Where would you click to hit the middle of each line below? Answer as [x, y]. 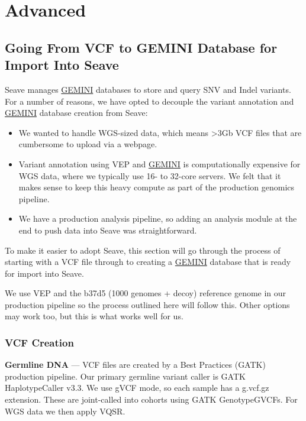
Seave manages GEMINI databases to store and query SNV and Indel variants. [148, 89]
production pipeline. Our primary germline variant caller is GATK [125, 376]
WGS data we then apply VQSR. [65, 411]
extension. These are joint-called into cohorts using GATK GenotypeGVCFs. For [151, 399]
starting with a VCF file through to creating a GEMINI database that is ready [148, 262]
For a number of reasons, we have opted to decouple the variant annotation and [149, 101]
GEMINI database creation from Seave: [76, 113]
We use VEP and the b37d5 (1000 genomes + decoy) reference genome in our [146, 293]
